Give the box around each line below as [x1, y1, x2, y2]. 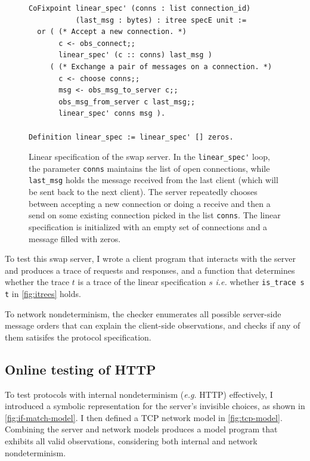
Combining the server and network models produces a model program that [5, 423, 278, 435]
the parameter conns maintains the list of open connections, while [29, 162, 270, 174]
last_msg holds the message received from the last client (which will [29, 174, 278, 186]
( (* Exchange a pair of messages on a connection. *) [49, 62, 272, 71]
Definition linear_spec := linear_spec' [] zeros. [29, 132, 234, 141]
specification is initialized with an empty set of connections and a [29, 220, 268, 233]
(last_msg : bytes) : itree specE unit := [75, 16, 247, 24]
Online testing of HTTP [5, 360, 156, 378]
